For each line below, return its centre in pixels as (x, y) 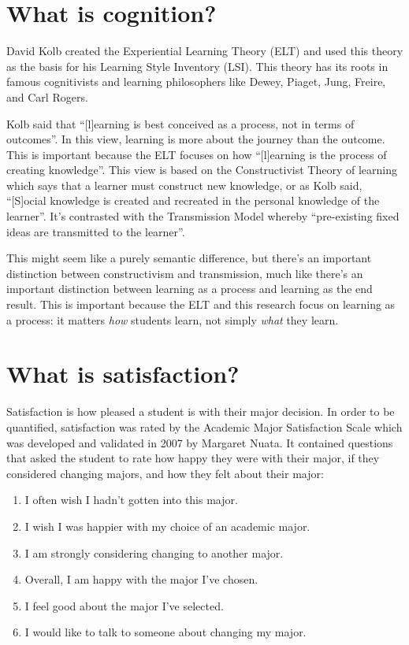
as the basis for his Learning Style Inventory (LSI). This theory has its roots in (197, 66)
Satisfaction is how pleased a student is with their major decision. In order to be (201, 411)
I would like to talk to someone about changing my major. (165, 632)
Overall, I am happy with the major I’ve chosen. (141, 579)
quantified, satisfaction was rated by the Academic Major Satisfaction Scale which (204, 426)
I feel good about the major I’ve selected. (124, 605)
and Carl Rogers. (47, 96)
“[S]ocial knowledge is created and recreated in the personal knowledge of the (193, 200)
